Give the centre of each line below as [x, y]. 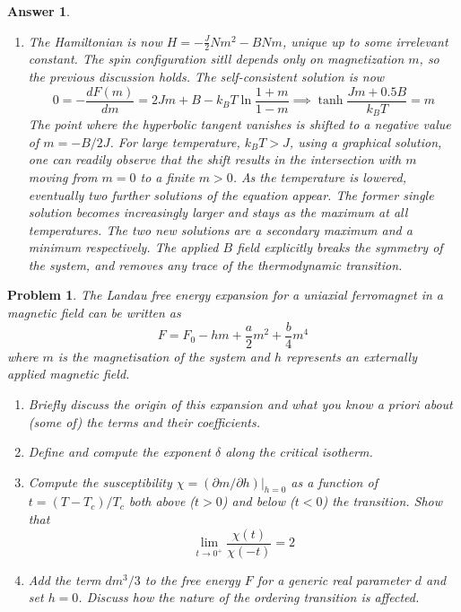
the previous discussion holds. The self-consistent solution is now [206, 77]
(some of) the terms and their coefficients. [144, 421]
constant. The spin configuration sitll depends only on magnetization [216, 59]
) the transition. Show [383, 501]
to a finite [167, 176]
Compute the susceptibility [100, 481]
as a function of [334, 481]
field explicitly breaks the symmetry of [340, 247]
